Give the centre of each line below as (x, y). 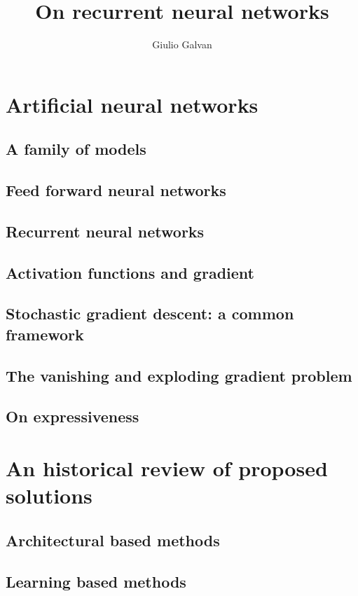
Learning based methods (96, 581)
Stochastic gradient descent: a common (150, 313)
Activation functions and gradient (130, 272)
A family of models (76, 149)
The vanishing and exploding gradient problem (179, 375)
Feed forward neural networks (116, 190)
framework (45, 334)
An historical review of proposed (167, 467)
